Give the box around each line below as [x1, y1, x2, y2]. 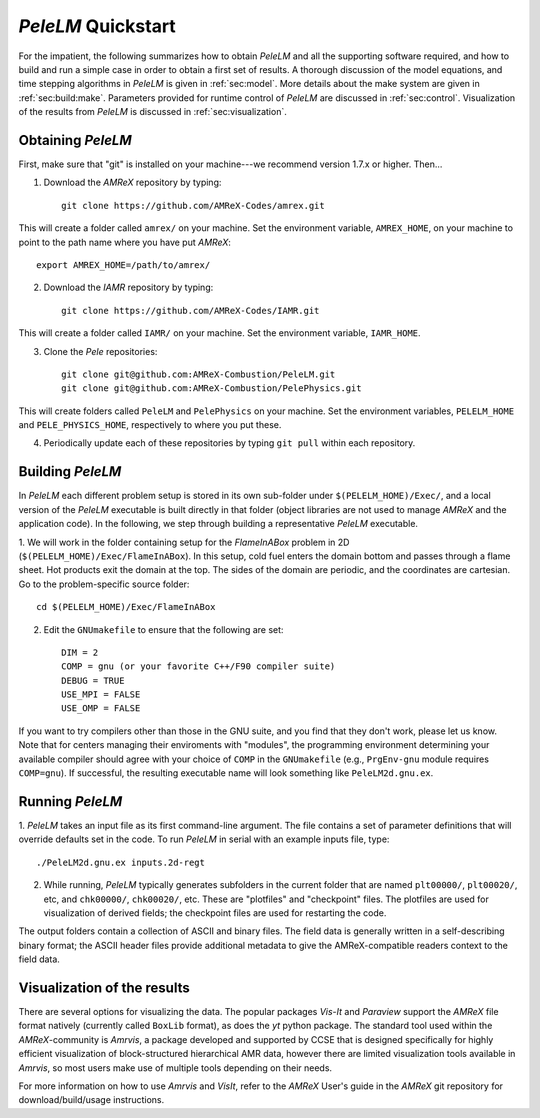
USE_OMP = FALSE [61, 703, 141, 714]
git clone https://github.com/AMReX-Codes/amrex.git [61, 200, 325, 211]
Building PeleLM [18, 463, 122, 480]
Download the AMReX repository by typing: [43, 176, 222, 189]
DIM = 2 [61, 646, 99, 658]
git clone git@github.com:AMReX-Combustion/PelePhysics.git [61, 383, 362, 394]
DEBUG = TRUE [61, 675, 125, 686]
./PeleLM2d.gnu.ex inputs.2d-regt [36, 856, 205, 868]
